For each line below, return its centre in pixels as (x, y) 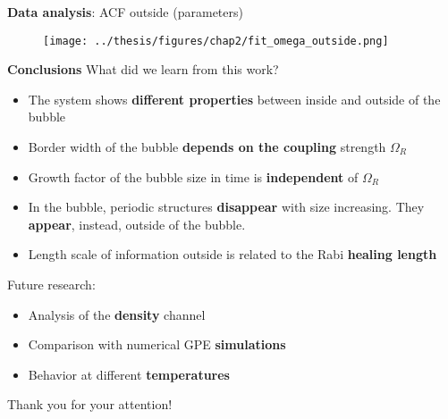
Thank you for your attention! (90, 404)
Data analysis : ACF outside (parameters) (125, 12)
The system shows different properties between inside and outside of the (234, 99)
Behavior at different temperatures (129, 374)
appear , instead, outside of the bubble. (137, 224)
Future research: (51, 284)
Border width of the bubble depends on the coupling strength (207, 147)
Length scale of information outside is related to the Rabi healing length (232, 254)
